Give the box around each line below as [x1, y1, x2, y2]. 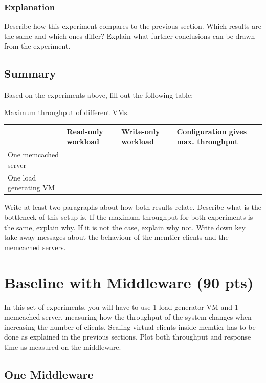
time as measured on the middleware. [4, 341, 121, 352]
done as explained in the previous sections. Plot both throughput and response [4, 331, 251, 342]
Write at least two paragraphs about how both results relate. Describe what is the [4, 201, 261, 212]
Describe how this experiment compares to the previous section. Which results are [4, 20, 261, 31]
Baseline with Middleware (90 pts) [4, 272, 254, 292]
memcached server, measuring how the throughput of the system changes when [4, 311, 252, 322]
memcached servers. [4, 241, 66, 252]
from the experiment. [4, 40, 71, 51]
